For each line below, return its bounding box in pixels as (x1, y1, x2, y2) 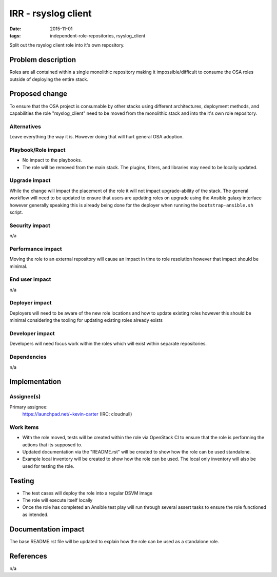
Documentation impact (9, 525, 85, 533)
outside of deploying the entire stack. (9, 76, 89, 82)
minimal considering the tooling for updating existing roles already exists (9, 317, 163, 323)
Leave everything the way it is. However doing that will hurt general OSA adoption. (9, 134, 184, 140)
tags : (9, 32, 21, 38)
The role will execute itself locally (22, 497, 93, 503)
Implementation (9, 377, 62, 386)
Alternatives (9, 123, 41, 130)
